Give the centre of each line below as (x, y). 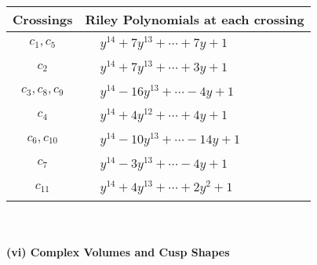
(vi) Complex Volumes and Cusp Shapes (118, 251)
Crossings (43, 19)
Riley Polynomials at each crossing (195, 19)
